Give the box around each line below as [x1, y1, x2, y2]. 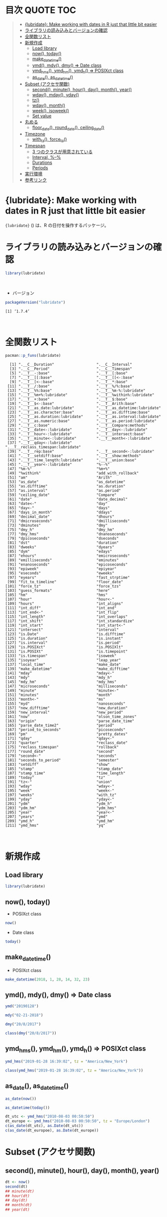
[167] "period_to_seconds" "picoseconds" [5, 728, 126, 732]
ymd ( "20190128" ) [5, 1004, 39, 1009]
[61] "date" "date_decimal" [7, 497, 128, 502]
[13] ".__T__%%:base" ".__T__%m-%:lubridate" [7, 388, 146, 393]
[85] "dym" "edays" [7, 549, 112, 554]
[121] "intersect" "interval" [5, 627, 119, 633]
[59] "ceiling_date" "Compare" [7, 492, 117, 497]
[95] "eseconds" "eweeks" [7, 571, 114, 576]
